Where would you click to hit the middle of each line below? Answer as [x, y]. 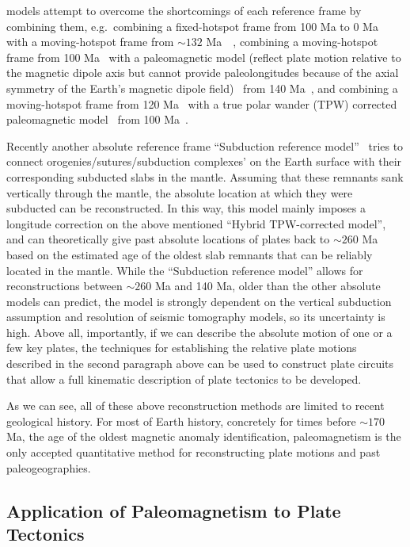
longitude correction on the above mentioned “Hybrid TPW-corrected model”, [196, 223]
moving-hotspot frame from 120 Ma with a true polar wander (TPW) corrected [202, 103]
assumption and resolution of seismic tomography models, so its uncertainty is [196, 317]
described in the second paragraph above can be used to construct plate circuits [200, 363]
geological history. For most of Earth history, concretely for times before [181, 421]
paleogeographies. [49, 467]
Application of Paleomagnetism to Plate [174, 510]
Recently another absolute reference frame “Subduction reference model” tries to [205, 145]
